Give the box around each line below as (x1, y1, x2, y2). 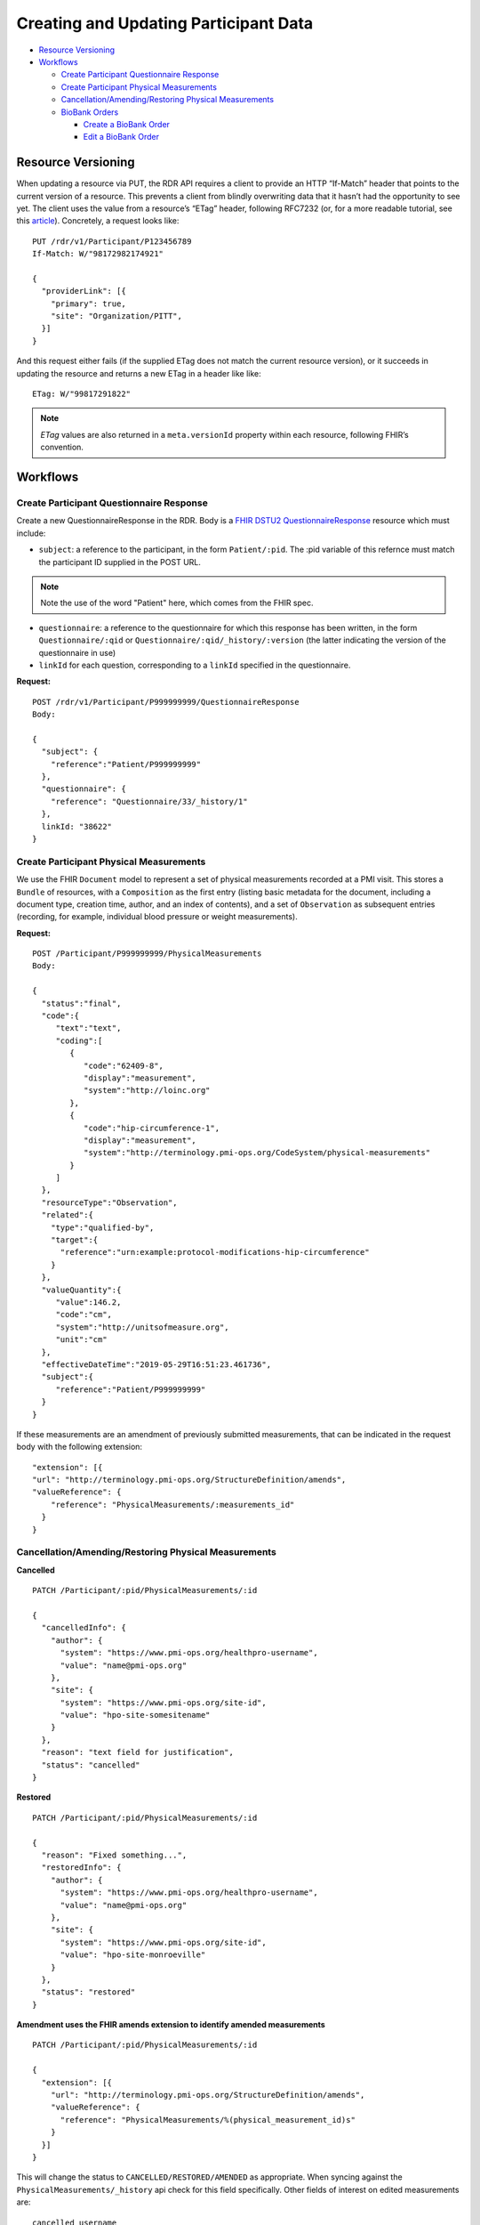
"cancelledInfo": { (41, 1622, 126, 1633)
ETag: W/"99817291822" (32, 389, 132, 400)
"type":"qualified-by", (50, 1222, 155, 1233)
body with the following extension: (16, 1442, 142, 1452)
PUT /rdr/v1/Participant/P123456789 (32, 236, 192, 247)
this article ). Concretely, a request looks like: (16, 215, 180, 226)
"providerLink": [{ (41, 286, 126, 296)
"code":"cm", (55, 1309, 113, 1320)
